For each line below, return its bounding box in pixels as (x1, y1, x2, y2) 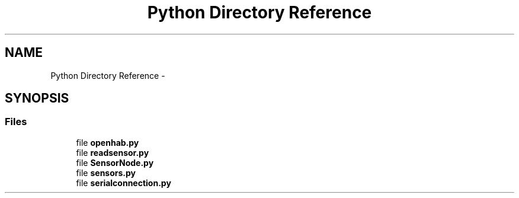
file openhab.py (76, 137, 139, 148)
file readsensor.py (76, 147, 149, 158)
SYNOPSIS (5, 91, 69, 106)
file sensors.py (76, 167, 136, 178)
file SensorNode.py (76, 157, 154, 168)
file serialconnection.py (76, 177, 171, 188)
